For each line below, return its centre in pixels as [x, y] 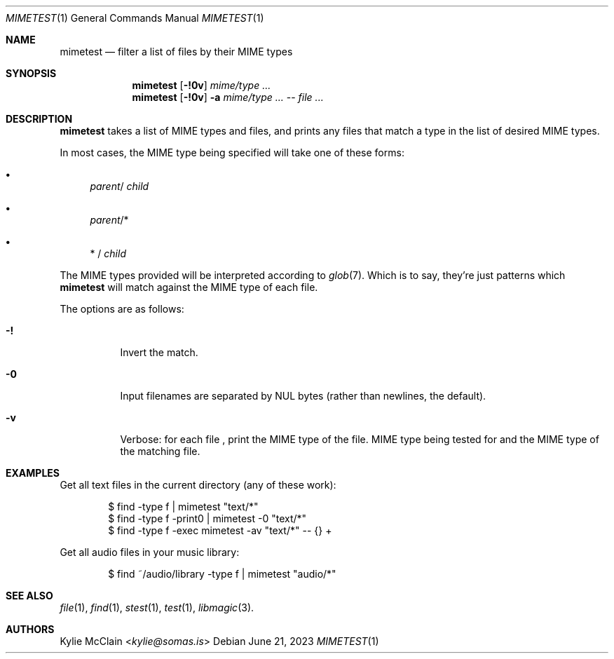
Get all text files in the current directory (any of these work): [198, 485]
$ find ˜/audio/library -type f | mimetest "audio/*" [222, 574]
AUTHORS [30, 629]
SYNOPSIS [31, 73]
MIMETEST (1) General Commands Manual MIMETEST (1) [135, 18]
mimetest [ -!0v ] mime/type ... [202, 85]
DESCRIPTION [39, 119]
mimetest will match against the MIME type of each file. [189, 287]
